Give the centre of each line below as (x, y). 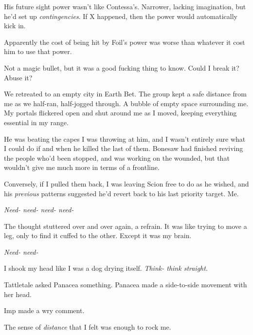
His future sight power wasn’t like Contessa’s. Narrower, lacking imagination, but (125, 6)
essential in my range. (36, 122)
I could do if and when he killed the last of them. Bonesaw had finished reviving (124, 148)
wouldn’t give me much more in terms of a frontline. (82, 167)
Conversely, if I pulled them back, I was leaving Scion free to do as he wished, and (126, 183)
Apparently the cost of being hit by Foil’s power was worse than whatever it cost (125, 42)
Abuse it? (18, 77)
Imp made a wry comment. (44, 310)
